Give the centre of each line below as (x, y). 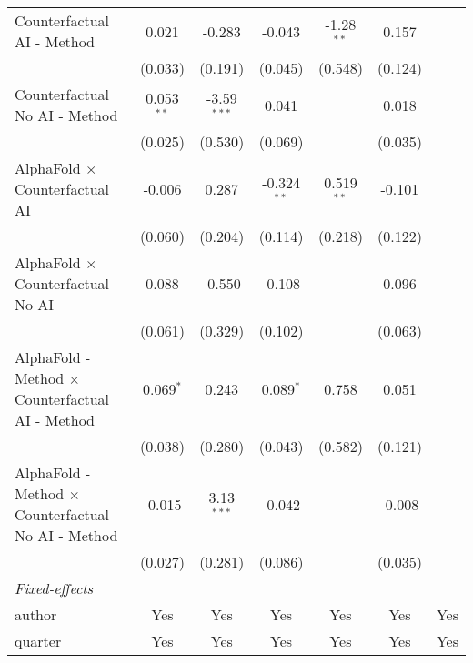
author (36, 614)
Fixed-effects (54, 588)
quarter (38, 641)
